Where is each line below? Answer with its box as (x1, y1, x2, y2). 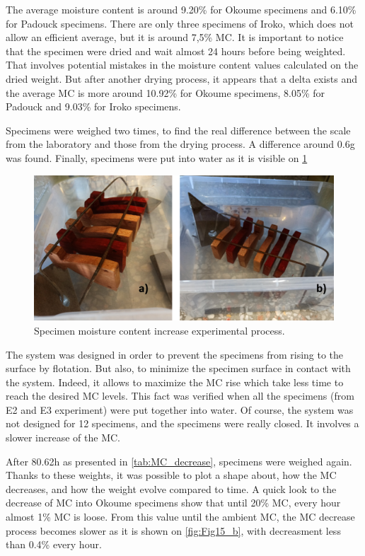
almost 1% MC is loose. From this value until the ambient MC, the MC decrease (6, 509, 355, 524)
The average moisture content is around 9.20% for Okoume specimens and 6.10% (6, 2, 357, 16)
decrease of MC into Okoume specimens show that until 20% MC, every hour (6, 495, 341, 510)
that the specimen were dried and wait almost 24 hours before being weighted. (6, 43, 346, 58)
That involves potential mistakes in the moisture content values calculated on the (6, 57, 359, 72)
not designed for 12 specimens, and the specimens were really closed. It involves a (6, 416, 359, 431)
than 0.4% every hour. (6, 537, 102, 552)
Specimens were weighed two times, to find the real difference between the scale (6, 122, 351, 137)
